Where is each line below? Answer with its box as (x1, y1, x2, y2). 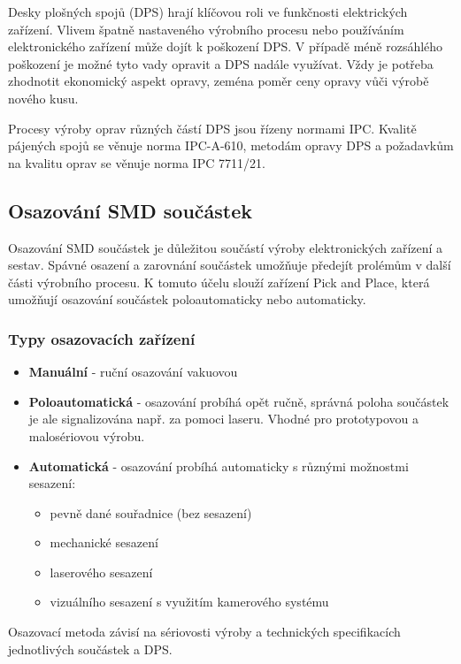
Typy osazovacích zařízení (8, 327, 196, 349)
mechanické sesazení (50, 533, 158, 552)
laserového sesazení (50, 562, 153, 581)
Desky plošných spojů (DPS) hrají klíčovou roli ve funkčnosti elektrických (8, 3, 408, 20)
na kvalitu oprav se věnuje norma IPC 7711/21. (8, 153, 265, 172)
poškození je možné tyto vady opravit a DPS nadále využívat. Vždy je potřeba (8, 54, 434, 73)
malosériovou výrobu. (28, 426, 145, 445)
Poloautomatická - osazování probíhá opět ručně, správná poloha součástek (28, 392, 449, 410)
